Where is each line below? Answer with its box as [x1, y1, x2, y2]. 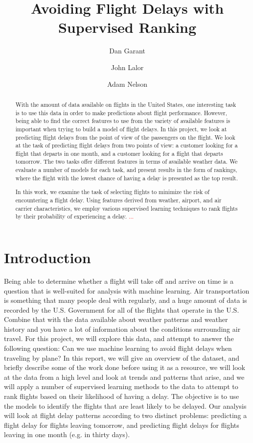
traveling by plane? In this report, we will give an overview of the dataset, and [4, 352, 239, 363]
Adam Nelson [107, 78, 148, 89]
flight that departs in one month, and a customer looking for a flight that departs [15, 149, 223, 157]
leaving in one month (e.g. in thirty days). [4, 429, 130, 440]
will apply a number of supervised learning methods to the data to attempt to [4, 381, 238, 392]
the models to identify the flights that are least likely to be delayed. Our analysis [4, 400, 247, 411]
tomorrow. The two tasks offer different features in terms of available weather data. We [15, 157, 238, 166]
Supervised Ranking [58, 17, 197, 37]
